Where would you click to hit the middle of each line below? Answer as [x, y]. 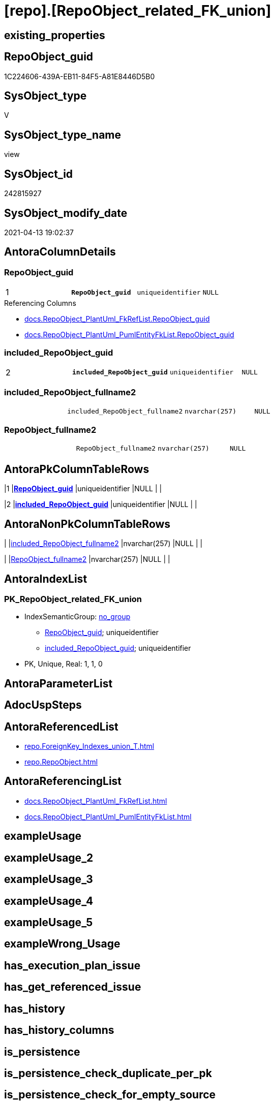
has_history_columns [59, 1030]
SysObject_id [39, 174]
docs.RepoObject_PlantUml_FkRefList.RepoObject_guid [117, 319]
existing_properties [55, 35]
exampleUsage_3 [49, 879]
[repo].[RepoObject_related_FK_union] [138, 11]
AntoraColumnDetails [60, 252]
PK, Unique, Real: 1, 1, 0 [64, 664]
